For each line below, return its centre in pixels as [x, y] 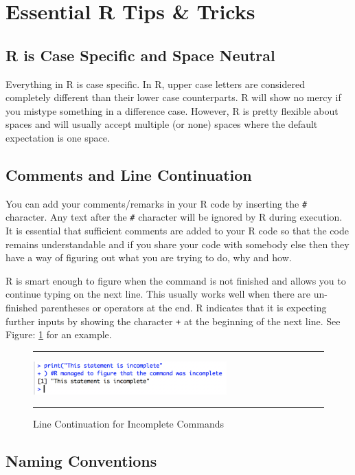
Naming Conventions [81, 461]
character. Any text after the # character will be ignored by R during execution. [174, 217]
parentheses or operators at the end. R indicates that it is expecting [184, 308]
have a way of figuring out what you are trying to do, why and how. [149, 257]
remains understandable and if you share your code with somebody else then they [177, 244]
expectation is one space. [58, 137]
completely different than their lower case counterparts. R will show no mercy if [173, 97]
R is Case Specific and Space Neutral [140, 55]
